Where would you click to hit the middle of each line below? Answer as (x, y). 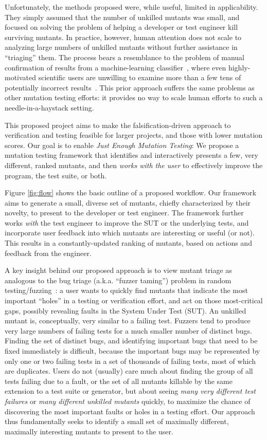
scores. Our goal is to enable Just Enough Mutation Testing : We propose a (122, 145)
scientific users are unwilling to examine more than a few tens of (140, 77)
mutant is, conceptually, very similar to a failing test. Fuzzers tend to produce (128, 320)
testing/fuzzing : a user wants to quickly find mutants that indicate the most (126, 290)
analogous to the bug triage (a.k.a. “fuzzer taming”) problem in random (118, 280)
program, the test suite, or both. (56, 175)
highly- (239, 67)
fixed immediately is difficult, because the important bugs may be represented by (132, 351)
